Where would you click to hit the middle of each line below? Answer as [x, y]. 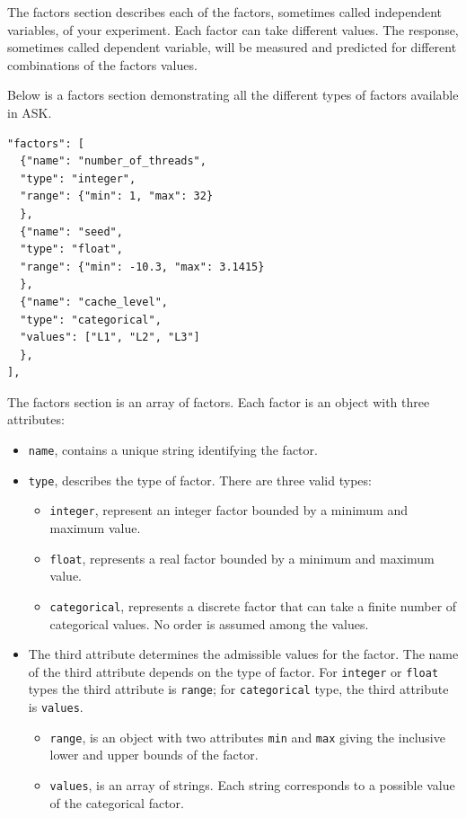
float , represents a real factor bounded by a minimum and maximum [242, 558]
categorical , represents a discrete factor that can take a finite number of [253, 605]
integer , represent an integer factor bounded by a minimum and [229, 510]
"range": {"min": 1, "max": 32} [117, 196]
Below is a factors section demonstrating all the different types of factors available [233, 95]
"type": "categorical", [91, 320]
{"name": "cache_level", [94, 302]
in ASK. [30, 112]
